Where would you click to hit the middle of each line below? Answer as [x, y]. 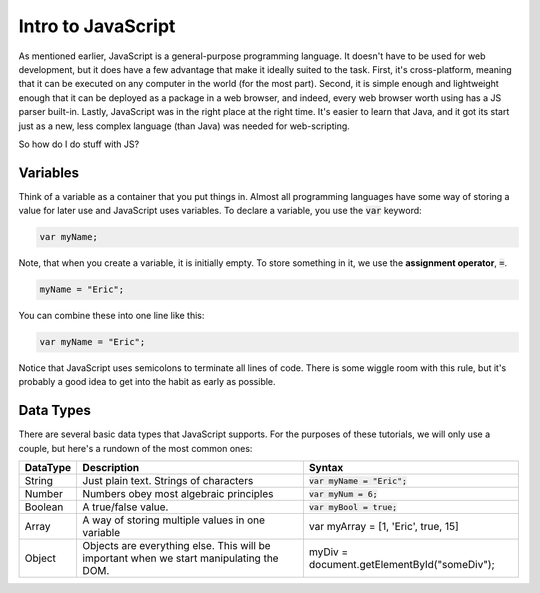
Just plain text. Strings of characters [168, 481]
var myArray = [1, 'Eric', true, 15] [383, 527]
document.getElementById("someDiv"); [401, 565]
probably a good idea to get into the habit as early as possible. [147, 382]
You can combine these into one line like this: [111, 316]
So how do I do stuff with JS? [79, 144]
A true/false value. [125, 507]
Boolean [44, 507]
